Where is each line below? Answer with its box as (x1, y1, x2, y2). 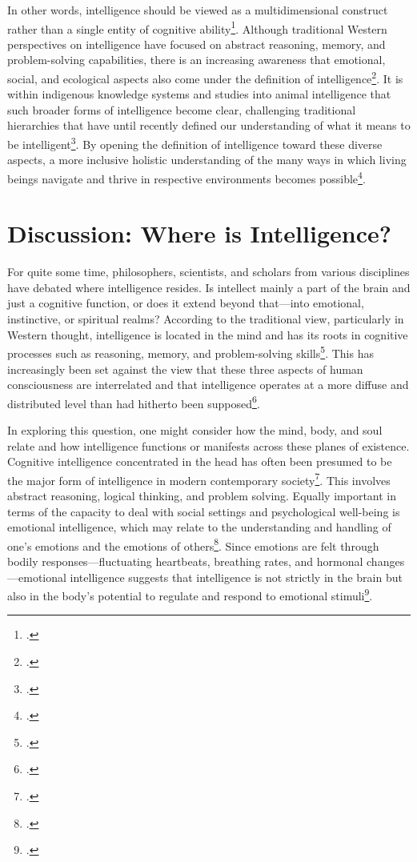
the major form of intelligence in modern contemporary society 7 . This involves (7, 469, 391, 488)
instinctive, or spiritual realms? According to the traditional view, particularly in (7, 311, 404, 327)
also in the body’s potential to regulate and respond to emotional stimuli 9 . (7, 585, 373, 603)
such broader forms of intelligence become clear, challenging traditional (7, 101, 356, 118)
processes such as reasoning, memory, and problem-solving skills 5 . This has (7, 343, 374, 361)
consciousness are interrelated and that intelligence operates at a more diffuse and (7, 376, 409, 393)
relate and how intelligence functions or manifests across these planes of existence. (7, 437, 410, 454)
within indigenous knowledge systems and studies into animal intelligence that (7, 86, 391, 102)
